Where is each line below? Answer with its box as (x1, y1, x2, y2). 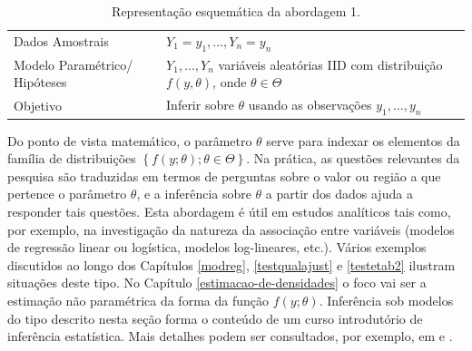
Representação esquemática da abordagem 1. (112, 2, 360, 20)
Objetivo (14, 95, 62, 114)
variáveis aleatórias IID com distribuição (218, 54, 443, 73)
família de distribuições (7, 149, 136, 168)
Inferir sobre (166, 95, 234, 114)
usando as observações (248, 95, 372, 114)
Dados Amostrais (14, 32, 109, 51)
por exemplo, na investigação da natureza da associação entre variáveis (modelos (7, 219, 455, 239)
